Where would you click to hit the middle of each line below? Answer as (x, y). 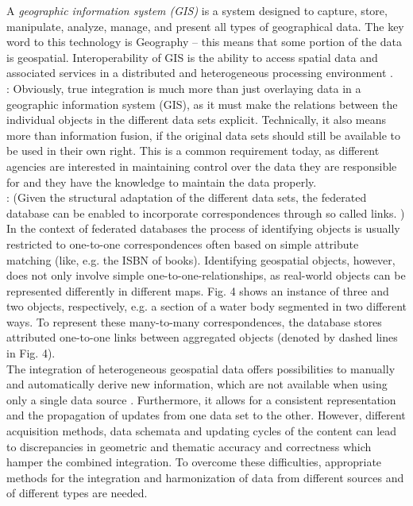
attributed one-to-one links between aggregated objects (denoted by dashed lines (202, 337)
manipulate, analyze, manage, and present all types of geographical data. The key (205, 26)
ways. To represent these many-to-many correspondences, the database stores (194, 321)
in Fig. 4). (31, 353)
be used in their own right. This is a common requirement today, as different (193, 151)
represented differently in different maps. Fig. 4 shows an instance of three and (198, 290)
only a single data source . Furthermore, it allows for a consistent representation (201, 399)
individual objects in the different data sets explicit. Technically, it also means (196, 120)
